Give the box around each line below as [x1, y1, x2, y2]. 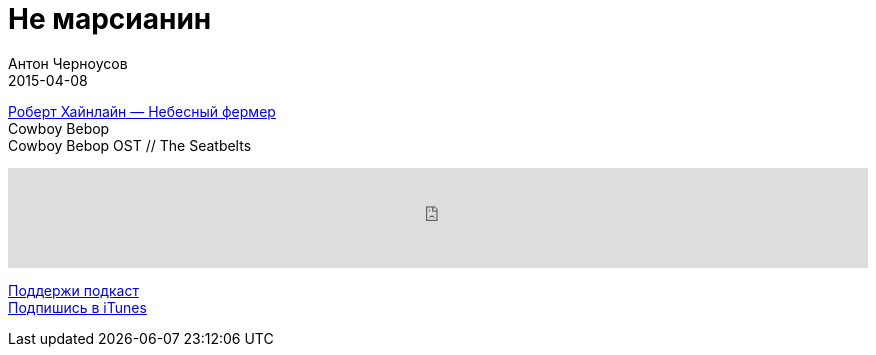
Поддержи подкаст [8, 281, 139, 299]
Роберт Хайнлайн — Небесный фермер [8, 102, 276, 120]
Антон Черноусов [8, 54, 128, 72]
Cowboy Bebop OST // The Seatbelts [8, 136, 252, 154]
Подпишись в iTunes [8, 298, 147, 316]
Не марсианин [8, 2, 212, 36]
